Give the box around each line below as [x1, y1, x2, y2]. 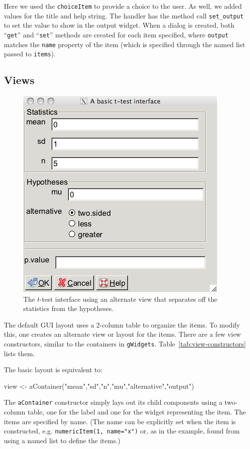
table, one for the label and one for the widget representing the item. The [27, 407, 246, 417]
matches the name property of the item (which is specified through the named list [4, 39, 245, 49]
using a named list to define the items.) [4, 435, 121, 445]
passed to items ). [4, 49, 56, 59]
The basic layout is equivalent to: [4, 364, 103, 375]
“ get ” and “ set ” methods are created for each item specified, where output [4, 29, 229, 39]
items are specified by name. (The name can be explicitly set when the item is [4, 416, 236, 426]
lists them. [4, 348, 35, 358]
